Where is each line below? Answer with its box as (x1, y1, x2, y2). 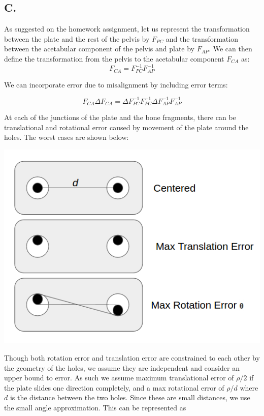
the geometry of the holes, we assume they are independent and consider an (4, 362, 240, 373)
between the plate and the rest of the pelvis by (4, 33, 150, 44)
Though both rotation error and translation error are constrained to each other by (4, 352, 260, 363)
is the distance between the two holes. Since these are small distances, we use (10, 392, 250, 403)
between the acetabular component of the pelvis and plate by (4, 43, 195, 54)
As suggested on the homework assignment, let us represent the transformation (4, 23, 250, 34)
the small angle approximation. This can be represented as (4, 402, 186, 413)
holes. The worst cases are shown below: (4, 132, 129, 142)
